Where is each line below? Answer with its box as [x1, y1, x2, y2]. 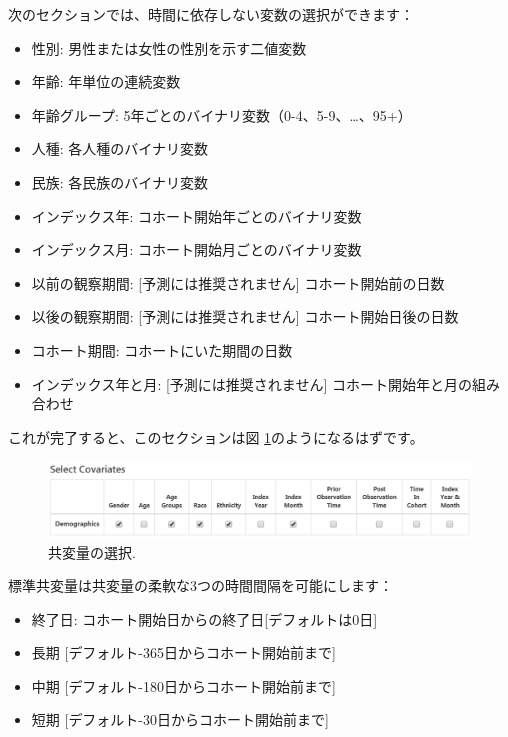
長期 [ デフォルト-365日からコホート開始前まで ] [31, 642, 336, 663]
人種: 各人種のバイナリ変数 [31, 138, 209, 159]
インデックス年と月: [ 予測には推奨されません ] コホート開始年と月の [31, 373, 473, 394]
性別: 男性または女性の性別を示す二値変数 [31, 37, 307, 58]
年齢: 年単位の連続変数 [31, 71, 181, 92]
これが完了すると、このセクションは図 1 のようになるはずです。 [8, 426, 424, 447]
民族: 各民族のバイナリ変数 [31, 171, 209, 192]
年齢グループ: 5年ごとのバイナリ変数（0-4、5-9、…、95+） [31, 104, 412, 125]
